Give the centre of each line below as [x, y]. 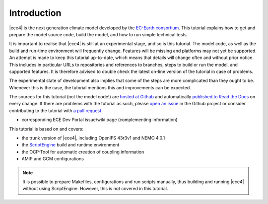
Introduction [35, 13]
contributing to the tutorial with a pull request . [56, 110]
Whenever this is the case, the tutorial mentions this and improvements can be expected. [100, 87]
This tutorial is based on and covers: [46, 129]
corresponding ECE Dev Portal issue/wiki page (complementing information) [100, 120]
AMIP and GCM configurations [53, 159]
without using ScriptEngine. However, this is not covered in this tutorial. [95, 189]
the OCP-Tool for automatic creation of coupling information [83, 152]
